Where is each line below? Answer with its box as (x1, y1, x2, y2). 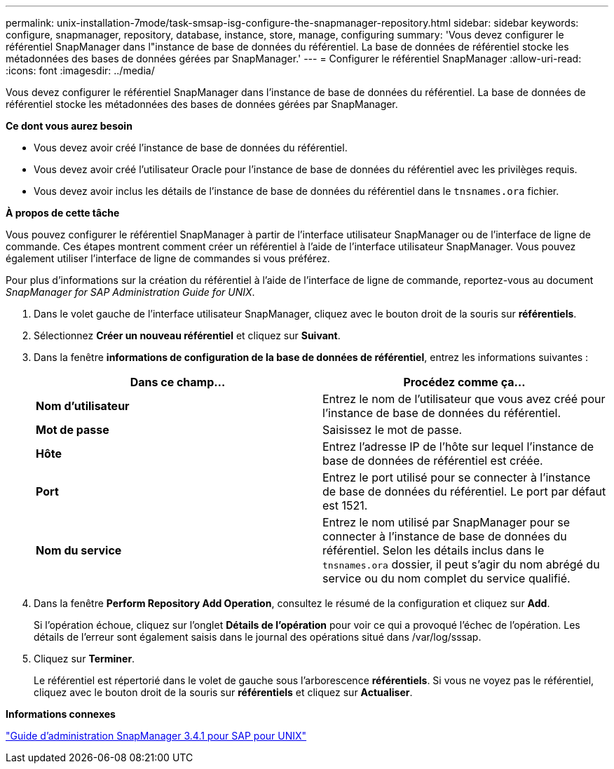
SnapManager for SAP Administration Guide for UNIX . (6, 286, 255, 298)
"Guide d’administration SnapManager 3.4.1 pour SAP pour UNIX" (6, 730, 307, 742)
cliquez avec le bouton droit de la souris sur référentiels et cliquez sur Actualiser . (34, 686, 413, 698)
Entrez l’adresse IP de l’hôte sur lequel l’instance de (322, 440, 594, 454)
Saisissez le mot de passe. (322, 423, 463, 437)
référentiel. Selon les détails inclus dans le (322, 543, 545, 557)
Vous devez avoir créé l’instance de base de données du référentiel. (34, 142, 348, 154)
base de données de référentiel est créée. (322, 454, 543, 468)
